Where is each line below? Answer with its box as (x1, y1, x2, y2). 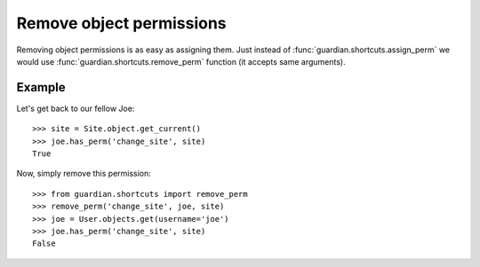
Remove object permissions (16, 13, 227, 33)
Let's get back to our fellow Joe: (16, 103, 135, 114)
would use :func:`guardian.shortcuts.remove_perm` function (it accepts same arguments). (16, 56, 346, 67)
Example (16, 80, 66, 95)
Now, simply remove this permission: (16, 169, 151, 179)
